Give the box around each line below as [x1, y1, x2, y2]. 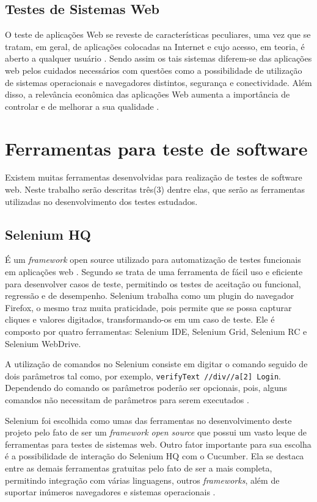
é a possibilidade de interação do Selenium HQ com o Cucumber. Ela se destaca [5, 450, 304, 462]
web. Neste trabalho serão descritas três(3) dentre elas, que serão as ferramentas [5, 183, 305, 196]
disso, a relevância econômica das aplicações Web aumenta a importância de [5, 88, 290, 101]
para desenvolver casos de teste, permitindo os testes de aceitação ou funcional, [5, 277, 301, 290]
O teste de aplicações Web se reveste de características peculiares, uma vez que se [5, 28, 311, 41]
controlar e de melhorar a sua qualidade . [5, 99, 159, 112]
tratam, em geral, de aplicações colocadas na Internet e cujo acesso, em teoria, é [5, 40, 305, 52]
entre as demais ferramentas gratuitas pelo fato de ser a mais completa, [5, 462, 272, 475]
